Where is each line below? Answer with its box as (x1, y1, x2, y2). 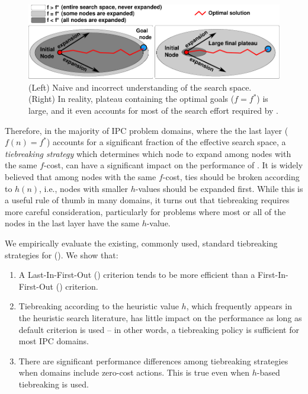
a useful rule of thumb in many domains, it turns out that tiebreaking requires (5, 194, 290, 206)
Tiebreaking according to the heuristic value (18, 300, 179, 312)
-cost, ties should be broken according (162, 171, 300, 183)
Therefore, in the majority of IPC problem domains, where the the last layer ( (5, 124, 288, 136)
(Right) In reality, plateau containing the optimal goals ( (28, 92, 235, 105)
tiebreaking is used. (18, 377, 89, 390)
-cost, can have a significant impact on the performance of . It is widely (44, 159, 303, 171)
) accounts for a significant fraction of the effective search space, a (46, 136, 286, 148)
